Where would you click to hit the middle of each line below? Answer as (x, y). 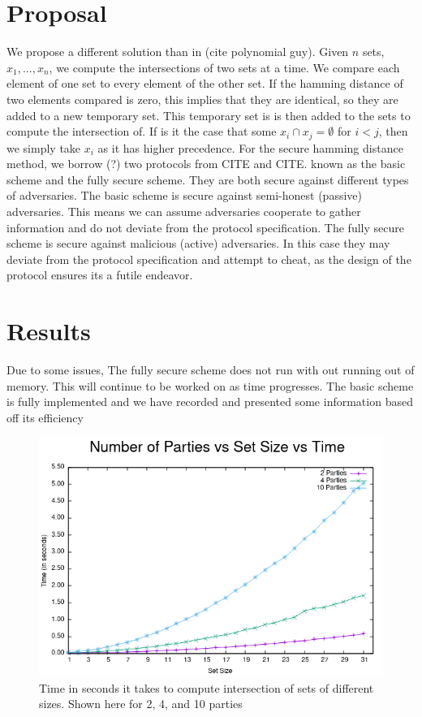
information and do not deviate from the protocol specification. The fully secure (205, 227)
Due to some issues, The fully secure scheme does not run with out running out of (211, 370)
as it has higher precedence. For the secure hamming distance (250, 147)
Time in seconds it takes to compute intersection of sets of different (207, 687)
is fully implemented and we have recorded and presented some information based (210, 402)
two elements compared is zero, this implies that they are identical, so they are (202, 99)
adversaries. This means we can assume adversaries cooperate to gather (184, 211)
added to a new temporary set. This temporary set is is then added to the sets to (209, 115)
